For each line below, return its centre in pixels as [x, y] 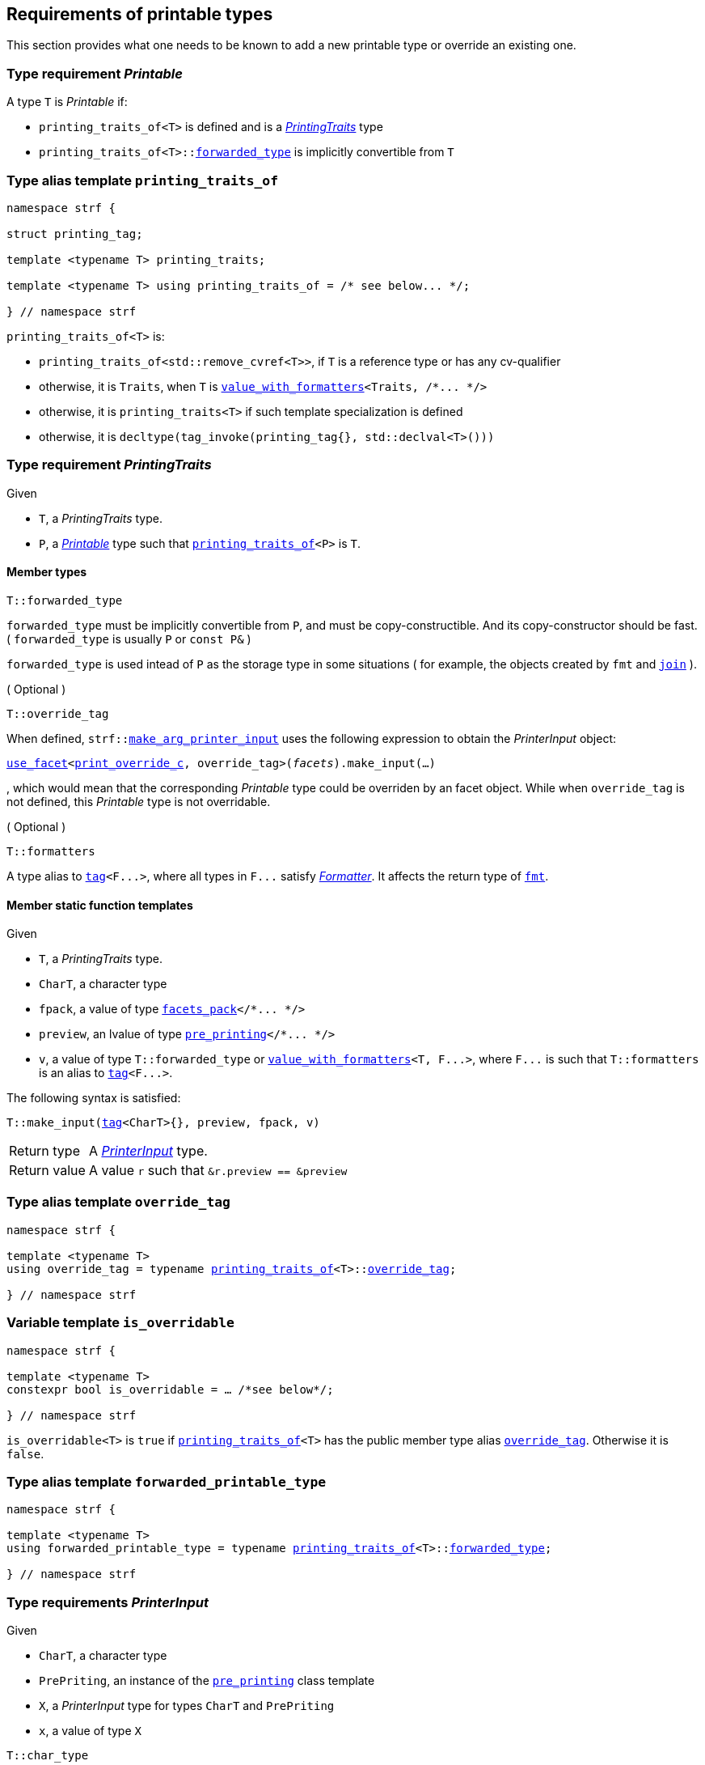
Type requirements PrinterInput [108, 1602]
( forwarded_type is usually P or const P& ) [129, 639]
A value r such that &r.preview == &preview [218, 1171]
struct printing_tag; [75, 233]
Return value [47, 1171]
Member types [47, 572]
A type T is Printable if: [67, 102]
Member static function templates [100, 905]
